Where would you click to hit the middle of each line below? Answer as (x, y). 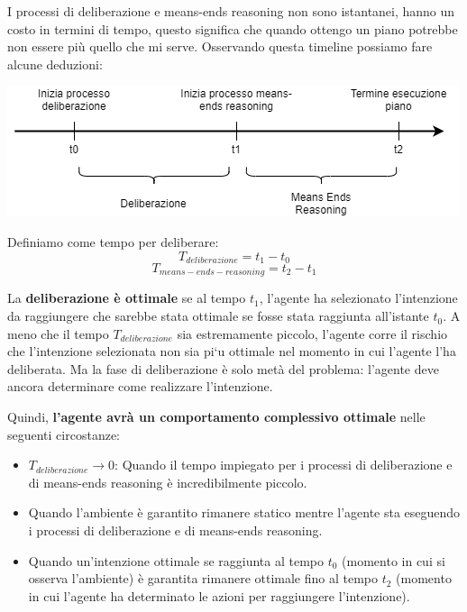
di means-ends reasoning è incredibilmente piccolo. (168, 482)
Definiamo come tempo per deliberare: (113, 241)
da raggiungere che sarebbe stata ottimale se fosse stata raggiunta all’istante (218, 316)
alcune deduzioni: (55, 64)
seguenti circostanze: (64, 434)
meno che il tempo (58, 333)
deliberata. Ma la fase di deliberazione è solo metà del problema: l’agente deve (223, 368)
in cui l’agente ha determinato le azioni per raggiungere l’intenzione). (219, 595)
